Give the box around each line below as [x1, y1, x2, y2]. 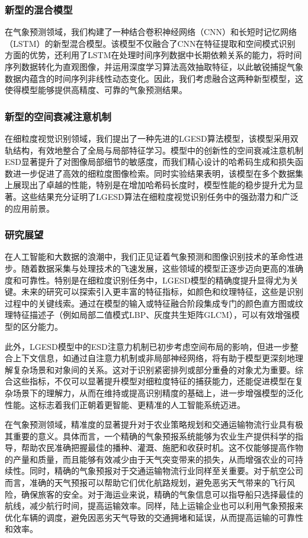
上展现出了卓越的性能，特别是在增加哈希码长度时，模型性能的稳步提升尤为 [5, 179, 295, 191]
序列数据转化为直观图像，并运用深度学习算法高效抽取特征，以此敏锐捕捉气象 [5, 61, 303, 72]
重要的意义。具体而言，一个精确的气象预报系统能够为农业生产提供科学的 [12, 429, 295, 442]
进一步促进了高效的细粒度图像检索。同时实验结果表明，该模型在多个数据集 [12, 167, 303, 179]
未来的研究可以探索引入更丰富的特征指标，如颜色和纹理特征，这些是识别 [21, 285, 303, 298]
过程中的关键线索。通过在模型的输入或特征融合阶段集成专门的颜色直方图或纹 [5, 297, 303, 309]
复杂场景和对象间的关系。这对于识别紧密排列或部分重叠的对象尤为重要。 [12, 363, 295, 375]
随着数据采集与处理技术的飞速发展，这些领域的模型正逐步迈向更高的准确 [21, 262, 303, 274]
